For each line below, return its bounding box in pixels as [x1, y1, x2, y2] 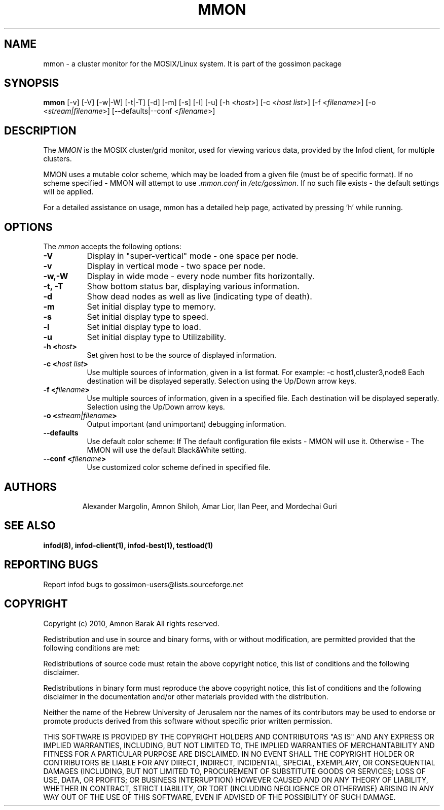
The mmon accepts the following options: [43, 242, 182, 251]
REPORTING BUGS [4, 558, 98, 571]
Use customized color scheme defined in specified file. [87, 463, 271, 472]
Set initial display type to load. [87, 322, 201, 332]
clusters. [43, 154, 72, 163]
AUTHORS [4, 480, 57, 493]
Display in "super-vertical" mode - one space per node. [87, 251, 299, 261]
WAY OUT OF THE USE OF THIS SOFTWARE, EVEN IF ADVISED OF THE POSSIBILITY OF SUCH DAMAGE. [43, 792, 396, 801]
